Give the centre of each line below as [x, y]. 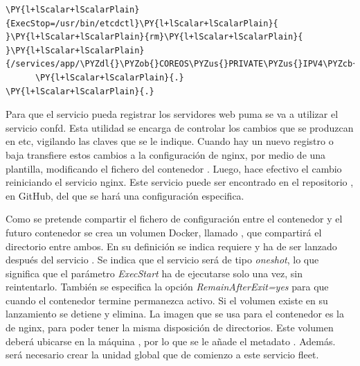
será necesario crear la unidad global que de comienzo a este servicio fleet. [162, 355]
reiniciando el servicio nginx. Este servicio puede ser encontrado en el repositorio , [180, 182]
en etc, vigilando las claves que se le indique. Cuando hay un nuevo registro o [170, 141]
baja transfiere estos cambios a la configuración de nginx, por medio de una [166, 154]
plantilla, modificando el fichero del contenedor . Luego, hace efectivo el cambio [174, 168]
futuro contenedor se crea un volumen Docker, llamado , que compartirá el [164, 232]
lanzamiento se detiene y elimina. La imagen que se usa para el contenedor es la [175, 314]
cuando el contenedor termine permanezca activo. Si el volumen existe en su [167, 300]
